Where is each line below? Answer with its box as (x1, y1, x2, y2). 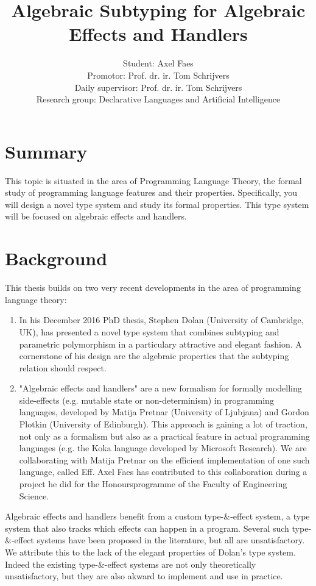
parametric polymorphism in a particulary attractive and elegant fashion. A (19, 337, 302, 350)
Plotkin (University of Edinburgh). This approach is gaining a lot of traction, (19, 418, 307, 431)
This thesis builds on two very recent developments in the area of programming (5, 281, 301, 294)
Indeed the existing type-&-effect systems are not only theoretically (5, 557, 256, 570)
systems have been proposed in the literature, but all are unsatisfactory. (37, 534, 305, 546)
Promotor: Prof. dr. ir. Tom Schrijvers (87, 68, 230, 81)
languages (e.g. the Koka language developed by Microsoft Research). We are (19, 441, 307, 454)
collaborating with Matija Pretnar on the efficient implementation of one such (19, 453, 310, 466)
